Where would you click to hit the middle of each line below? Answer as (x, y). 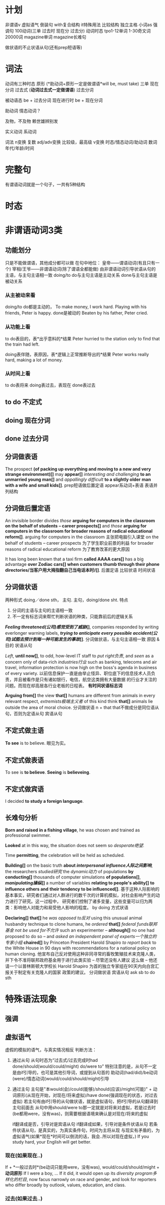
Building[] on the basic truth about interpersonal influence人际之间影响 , (79, 865)
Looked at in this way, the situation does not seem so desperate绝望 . (75, 845)
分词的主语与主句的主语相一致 (42, 610)
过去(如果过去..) (24, 1199)
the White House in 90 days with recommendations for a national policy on (81, 948)
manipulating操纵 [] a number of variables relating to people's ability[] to (80, 882)
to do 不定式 (24, 402)
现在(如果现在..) (24, 1156)
